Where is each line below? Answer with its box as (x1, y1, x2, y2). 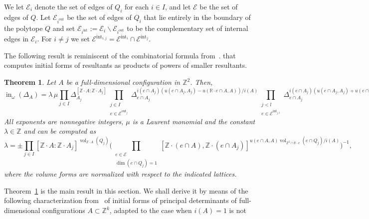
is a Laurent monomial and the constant (132, 116, 255, 126)
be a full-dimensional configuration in (66, 77, 181, 87)
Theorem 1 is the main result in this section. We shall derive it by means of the (4, 185, 248, 196)
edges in (4, 33, 29, 44)
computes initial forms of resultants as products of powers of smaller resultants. (4, 60, 247, 70)
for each (125, 1, 149, 11)
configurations (42, 205, 85, 216)
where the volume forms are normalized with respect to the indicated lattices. (4, 169, 237, 179)
